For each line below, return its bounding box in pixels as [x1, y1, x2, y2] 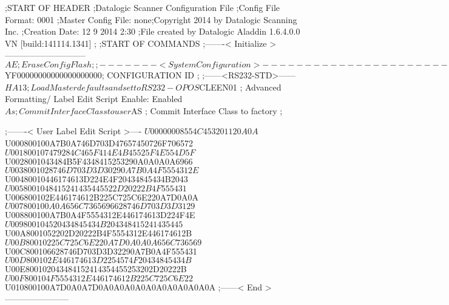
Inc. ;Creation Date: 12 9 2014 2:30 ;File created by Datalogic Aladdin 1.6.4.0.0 [5, 25, 300, 38]
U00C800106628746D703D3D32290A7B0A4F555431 [5, 244, 197, 257]
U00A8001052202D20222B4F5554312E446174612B [5, 226, 192, 239]
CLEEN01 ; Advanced [199, 80, 282, 93]
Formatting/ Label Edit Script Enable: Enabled [5, 92, 183, 105]
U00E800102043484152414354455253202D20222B [5, 262, 187, 275]
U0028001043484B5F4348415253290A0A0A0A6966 [5, 154, 193, 167]
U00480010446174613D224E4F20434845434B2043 [5, 173, 188, 185]
